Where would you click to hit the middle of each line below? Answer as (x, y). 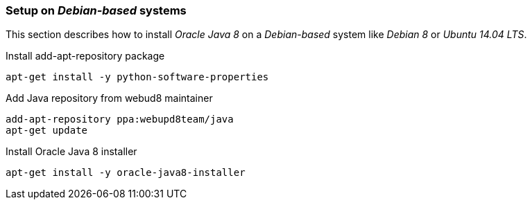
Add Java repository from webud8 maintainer (109, 98)
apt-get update (47, 131)
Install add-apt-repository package (85, 56)
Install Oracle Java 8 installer (71, 152)
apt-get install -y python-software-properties (137, 77)
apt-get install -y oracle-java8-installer (126, 173)
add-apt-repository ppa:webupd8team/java (120, 119)
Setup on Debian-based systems (96, 10)
